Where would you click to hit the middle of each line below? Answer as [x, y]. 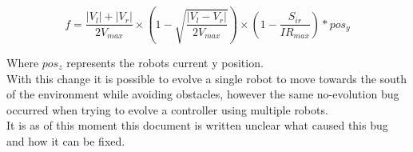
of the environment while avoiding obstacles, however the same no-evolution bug [203, 94]
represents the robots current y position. [165, 62]
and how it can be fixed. [66, 140]
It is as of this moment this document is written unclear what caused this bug [197, 125]
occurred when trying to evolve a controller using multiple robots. [167, 109]
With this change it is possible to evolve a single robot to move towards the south [207, 78]
